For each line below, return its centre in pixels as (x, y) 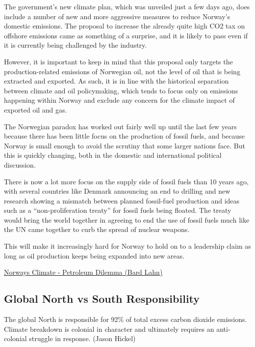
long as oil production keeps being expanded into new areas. (94, 255)
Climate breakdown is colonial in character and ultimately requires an (109, 329)
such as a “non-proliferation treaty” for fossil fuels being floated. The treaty (118, 210)
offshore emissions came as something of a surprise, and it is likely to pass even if (126, 35)
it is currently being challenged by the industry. (76, 45)
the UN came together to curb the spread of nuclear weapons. (97, 229)
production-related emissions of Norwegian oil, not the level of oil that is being (122, 71)
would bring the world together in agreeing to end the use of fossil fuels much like (127, 219)
